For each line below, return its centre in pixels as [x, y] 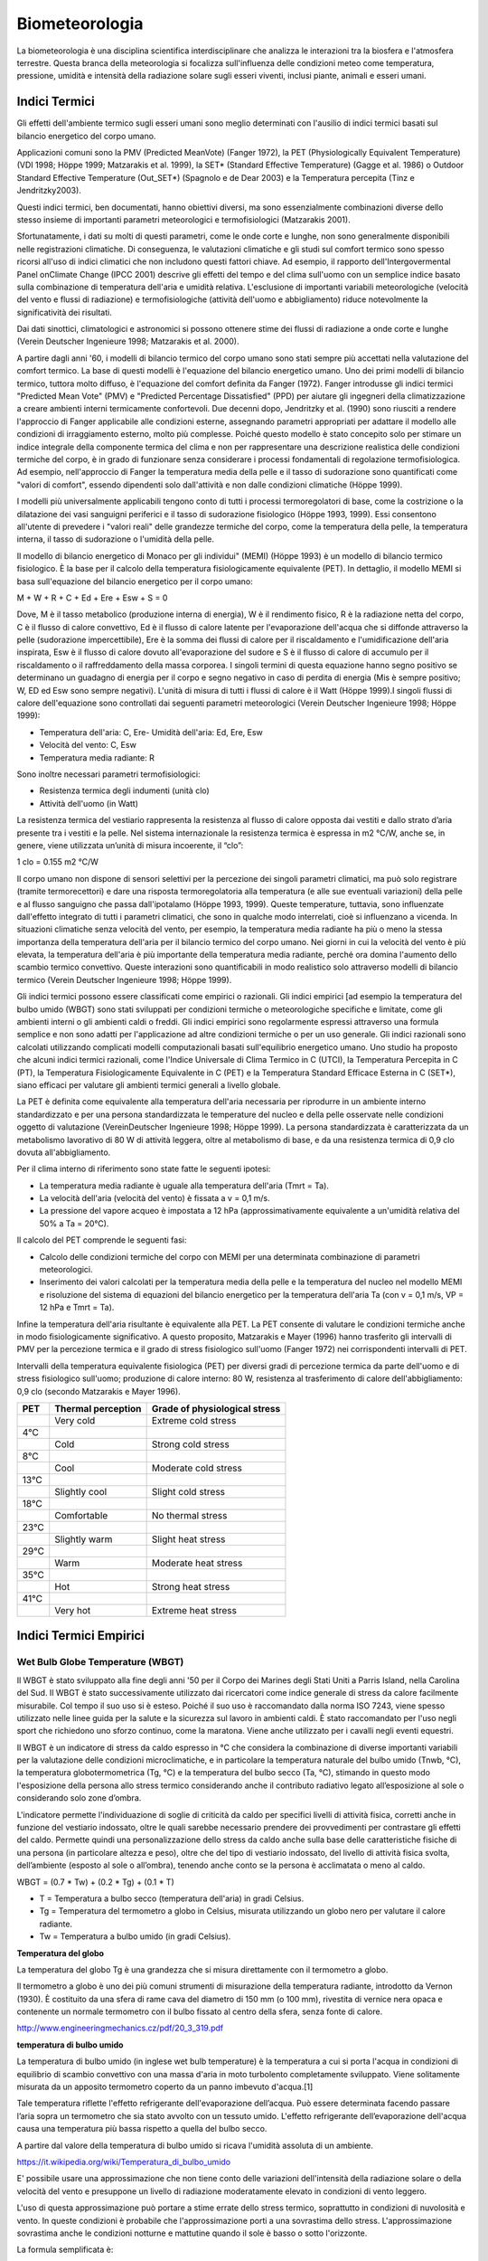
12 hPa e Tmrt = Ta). [77, 1308]
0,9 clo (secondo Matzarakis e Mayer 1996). [99, 1391]
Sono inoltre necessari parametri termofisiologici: [108, 774]
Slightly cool [81, 1491]
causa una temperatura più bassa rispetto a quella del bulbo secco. [142, 2129]
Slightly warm [84, 1539]
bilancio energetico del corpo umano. [86, 136]
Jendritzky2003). [49, 191]
